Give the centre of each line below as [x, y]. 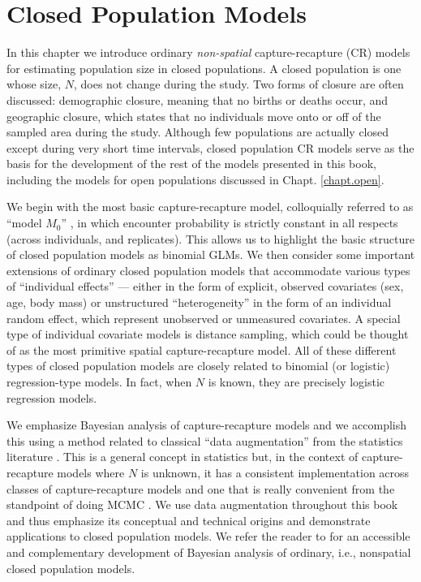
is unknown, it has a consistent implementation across [275, 472]
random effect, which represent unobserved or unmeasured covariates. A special [204, 318]
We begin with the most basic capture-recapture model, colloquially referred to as [210, 207]
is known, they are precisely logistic [296, 382]
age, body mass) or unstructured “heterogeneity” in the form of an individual [199, 302]
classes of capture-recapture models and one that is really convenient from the [201, 488]
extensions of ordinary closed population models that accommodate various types [208, 270]
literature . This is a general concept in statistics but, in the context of [183, 457]
